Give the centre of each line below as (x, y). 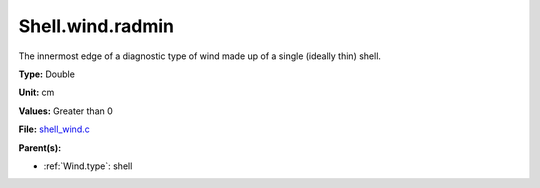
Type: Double (46, 74)
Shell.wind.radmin (96, 26)
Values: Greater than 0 (66, 111)
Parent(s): (40, 147)
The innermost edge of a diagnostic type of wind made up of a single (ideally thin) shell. (200, 56)
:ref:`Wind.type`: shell (88, 166)
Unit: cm (36, 92)
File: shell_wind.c (54, 129)
